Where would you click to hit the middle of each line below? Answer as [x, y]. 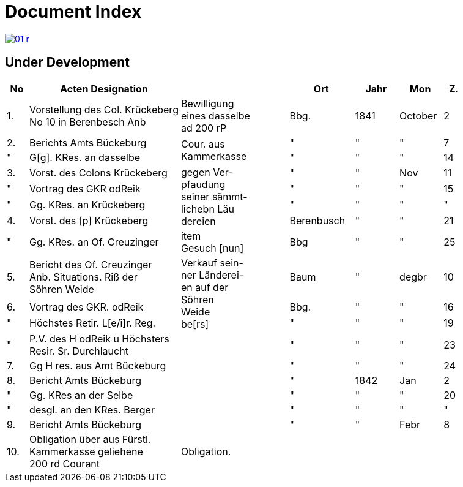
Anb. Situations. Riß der [83, 277]
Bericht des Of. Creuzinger [91, 265]
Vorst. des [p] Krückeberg [89, 220]
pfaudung [203, 184]
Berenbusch [317, 220]
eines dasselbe [215, 115]
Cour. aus [203, 144]
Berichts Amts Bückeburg [88, 142]
